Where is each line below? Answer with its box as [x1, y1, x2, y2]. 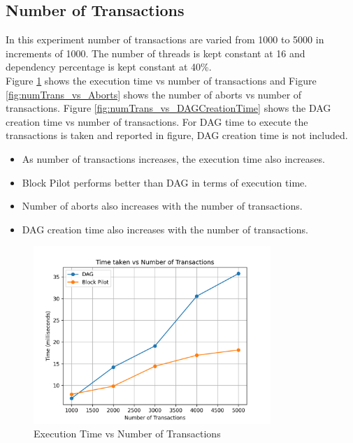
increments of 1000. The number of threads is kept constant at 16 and [6, 45, 305, 60]
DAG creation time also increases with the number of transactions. [22, 221, 308, 236]
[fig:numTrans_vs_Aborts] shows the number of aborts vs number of [6, 87, 302, 101]
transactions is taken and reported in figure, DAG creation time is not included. [6, 128, 348, 143]
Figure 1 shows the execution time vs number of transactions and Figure [6, 73, 317, 87]
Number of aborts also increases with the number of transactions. [22, 198, 303, 213]
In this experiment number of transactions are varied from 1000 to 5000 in [6, 32, 324, 47]
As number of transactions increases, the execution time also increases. [22, 151, 325, 166]
